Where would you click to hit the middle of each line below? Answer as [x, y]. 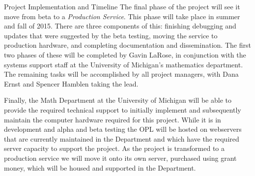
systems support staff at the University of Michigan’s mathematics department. [124, 64]
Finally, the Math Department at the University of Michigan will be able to [118, 100]
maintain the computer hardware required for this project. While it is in [113, 119]
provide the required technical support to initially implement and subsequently [123, 109]
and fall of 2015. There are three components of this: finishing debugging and [120, 26]
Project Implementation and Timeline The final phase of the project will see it [122, 6]
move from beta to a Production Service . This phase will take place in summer [122, 16]
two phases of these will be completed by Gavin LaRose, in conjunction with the [125, 54]
